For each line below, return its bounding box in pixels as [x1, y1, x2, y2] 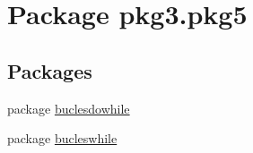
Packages [7, 56, 92, 84]
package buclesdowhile [7, 98, 130, 117]
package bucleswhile [7, 129, 118, 148]
